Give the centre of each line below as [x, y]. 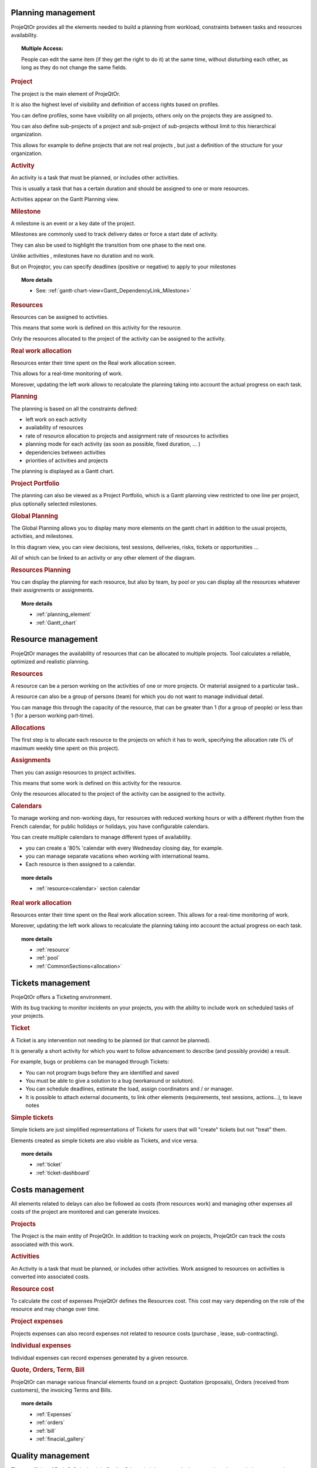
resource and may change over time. [55, 1309]
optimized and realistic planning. [50, 661]
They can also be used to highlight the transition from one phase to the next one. [109, 245]
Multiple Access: [43, 48]
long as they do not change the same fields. [74, 68]
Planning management [53, 13]
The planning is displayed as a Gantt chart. [63, 471]
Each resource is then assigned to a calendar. [81, 864]
